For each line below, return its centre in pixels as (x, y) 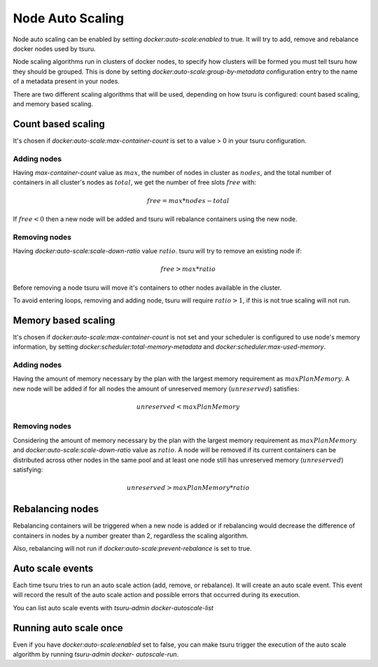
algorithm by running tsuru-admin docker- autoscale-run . (96, 654)
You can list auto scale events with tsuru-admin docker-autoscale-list (113, 608)
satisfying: (28, 470)
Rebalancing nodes (56, 509)
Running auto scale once (68, 627)
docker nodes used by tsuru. (54, 48)
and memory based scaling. (53, 104)
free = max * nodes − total (188, 201)
